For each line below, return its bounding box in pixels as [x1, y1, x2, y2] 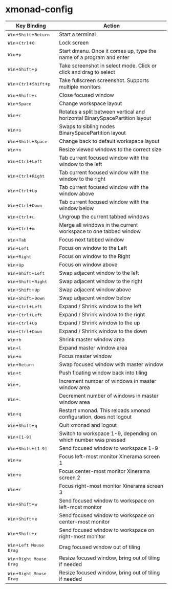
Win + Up [8, 261, 24, 268]
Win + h [8, 336, 21, 343]
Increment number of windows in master [58, 377, 157, 384]
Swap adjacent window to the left [58, 269, 139, 276]
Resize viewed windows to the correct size [58, 146, 162, 153]
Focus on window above [58, 261, 118, 268]
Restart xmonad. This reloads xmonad [58, 407, 150, 414]
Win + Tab [8, 236, 27, 243]
